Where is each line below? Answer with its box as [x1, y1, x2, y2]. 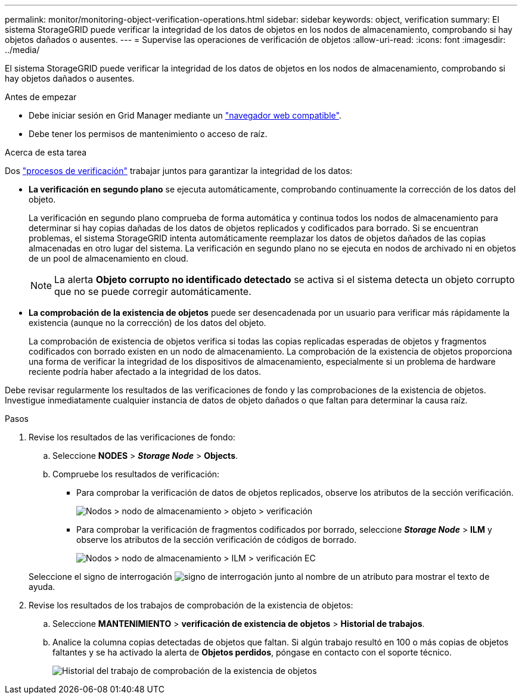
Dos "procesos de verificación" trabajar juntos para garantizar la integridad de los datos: [5, 166, 353, 176]
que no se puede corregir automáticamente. [54, 285, 251, 297]
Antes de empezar [5, 92, 77, 102]
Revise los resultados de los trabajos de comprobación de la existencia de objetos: [29, 600, 353, 610]
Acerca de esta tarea [5, 147, 87, 157]
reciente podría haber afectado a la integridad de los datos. [29, 366, 262, 377]
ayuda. [29, 582, 55, 592]
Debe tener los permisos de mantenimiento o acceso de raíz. [29, 129, 268, 139]
